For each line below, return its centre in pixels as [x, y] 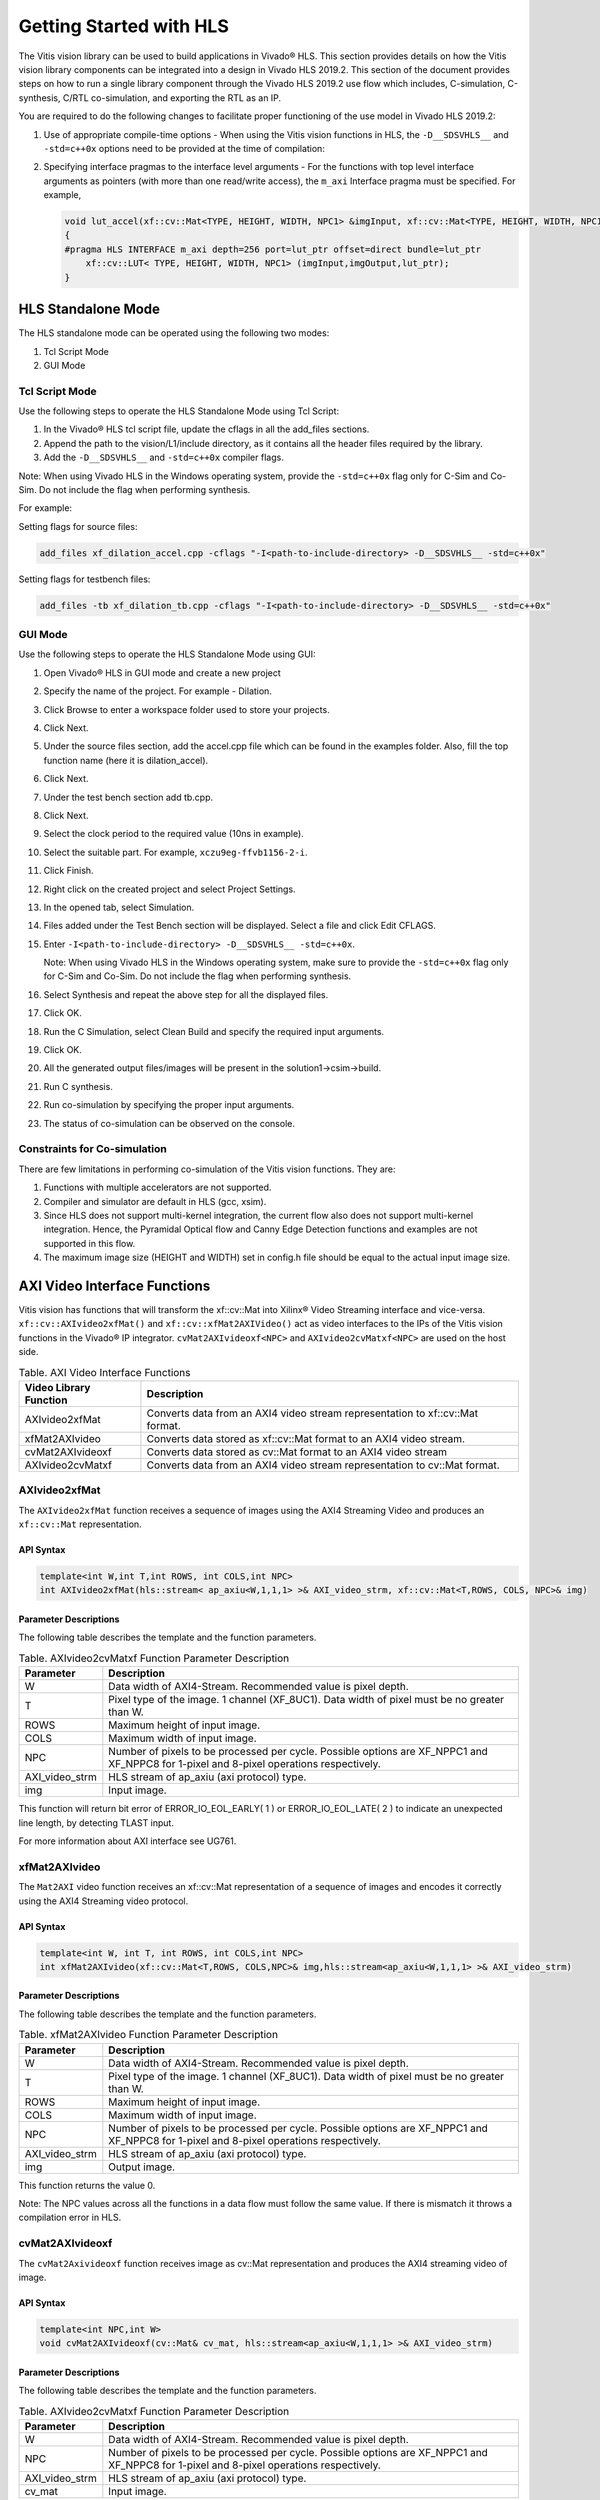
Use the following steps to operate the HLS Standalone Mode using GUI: [167, 654]
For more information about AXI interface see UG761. [127, 1841]
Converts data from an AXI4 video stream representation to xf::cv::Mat [312, 1413]
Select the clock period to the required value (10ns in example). [173, 834]
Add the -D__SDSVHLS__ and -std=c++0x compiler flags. [163, 457]
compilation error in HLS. [70, 2217]
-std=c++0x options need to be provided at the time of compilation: [184, 148]
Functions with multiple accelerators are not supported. [157, 1187]
